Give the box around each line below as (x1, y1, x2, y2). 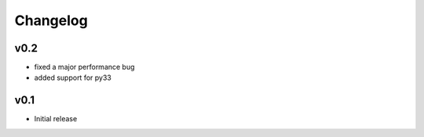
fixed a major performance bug (34, 63, 135, 72)
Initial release (34, 114, 78, 124)
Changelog (14, 12, 88, 29)
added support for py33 (34, 73, 111, 82)
